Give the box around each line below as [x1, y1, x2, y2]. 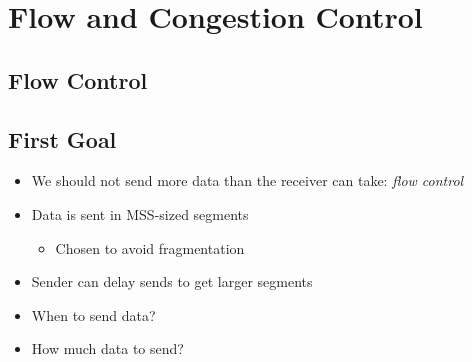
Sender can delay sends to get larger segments [31, 271, 313, 292]
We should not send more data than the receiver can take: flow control [31, 170, 464, 191]
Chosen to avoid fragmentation [55, 237, 245, 258]
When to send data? [31, 304, 156, 325]
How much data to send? [31, 338, 184, 359]
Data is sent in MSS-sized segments [31, 203, 249, 224]
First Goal [8, 123, 117, 154]
